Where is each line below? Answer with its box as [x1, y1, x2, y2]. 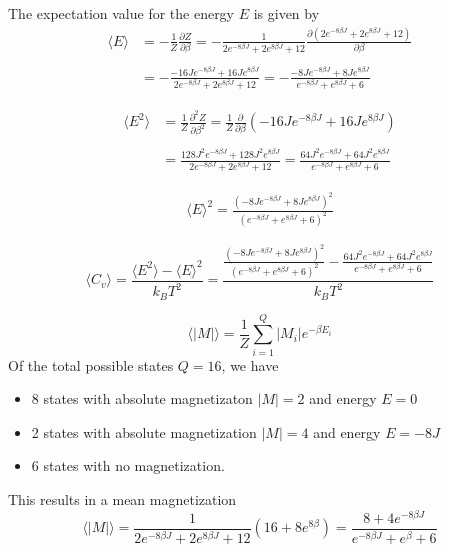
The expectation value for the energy [8, 3, 235, 23]
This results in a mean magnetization [8, 489, 237, 510]
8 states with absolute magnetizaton [31, 388, 253, 409]
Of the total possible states [8, 354, 174, 375]
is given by [253, 3, 320, 23]
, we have [221, 354, 279, 375]
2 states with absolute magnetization [31, 421, 257, 442]
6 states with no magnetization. [31, 455, 225, 476]
